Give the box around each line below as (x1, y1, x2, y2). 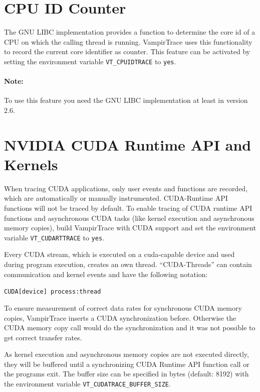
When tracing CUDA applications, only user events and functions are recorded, (4, 183, 248, 193)
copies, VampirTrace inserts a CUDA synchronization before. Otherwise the (4, 312, 236, 323)
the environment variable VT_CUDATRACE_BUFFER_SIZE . (4, 378, 171, 389)
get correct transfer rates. (4, 332, 82, 342)
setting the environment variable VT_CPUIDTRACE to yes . (4, 56, 176, 66)
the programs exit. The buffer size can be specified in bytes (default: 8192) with (4, 368, 249, 379)
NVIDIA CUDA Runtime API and (4, 134, 251, 155)
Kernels (4, 154, 58, 174)
